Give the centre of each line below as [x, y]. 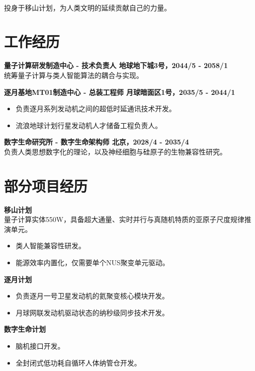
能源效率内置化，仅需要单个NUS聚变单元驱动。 [92, 262]
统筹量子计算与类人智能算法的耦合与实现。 [74, 75]
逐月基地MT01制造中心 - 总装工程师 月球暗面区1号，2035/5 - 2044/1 [120, 92]
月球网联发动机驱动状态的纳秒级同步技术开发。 [92, 312]
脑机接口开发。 [40, 345]
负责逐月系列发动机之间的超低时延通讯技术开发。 [96, 109]
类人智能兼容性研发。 [50, 246]
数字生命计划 [25, 329]
